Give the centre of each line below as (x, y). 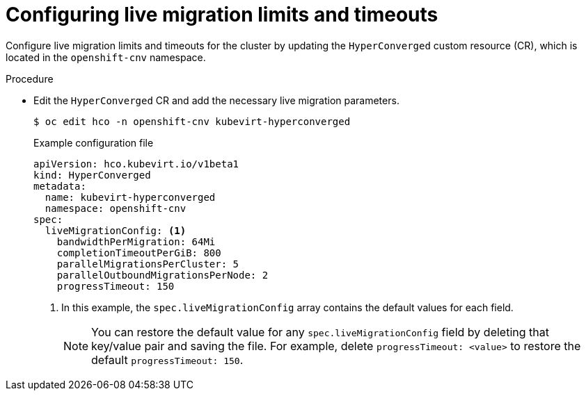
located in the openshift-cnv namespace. (106, 57)
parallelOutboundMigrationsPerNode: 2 (163, 275)
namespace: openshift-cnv (116, 208)
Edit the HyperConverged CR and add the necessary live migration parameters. (216, 100)
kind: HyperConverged (92, 175)
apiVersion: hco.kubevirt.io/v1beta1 (136, 164)
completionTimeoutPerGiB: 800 (139, 253)
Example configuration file (94, 142)
